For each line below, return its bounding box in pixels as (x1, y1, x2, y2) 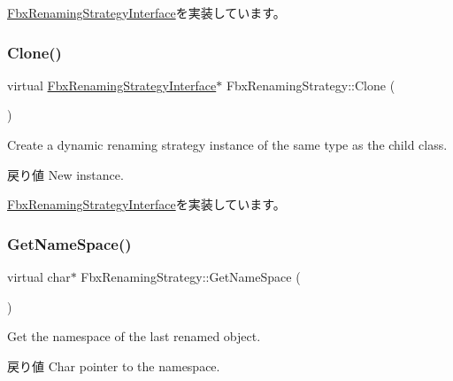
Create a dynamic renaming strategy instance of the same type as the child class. (7, 136, 448, 153)
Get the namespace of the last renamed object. (7, 327, 261, 346)
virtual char (7, 268, 71, 285)
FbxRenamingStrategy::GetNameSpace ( (81, 268, 301, 285)
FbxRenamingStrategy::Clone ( (226, 75, 395, 94)
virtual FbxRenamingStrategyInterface (7, 75, 217, 94)
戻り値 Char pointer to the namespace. (7, 356, 220, 375)
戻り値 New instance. (7, 165, 124, 183)
